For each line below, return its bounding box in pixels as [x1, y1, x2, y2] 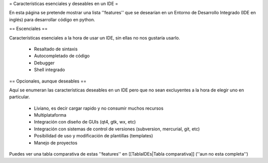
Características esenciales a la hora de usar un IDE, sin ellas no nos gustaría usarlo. [9, 35, 181, 41]
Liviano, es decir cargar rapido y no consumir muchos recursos [34, 105, 164, 111]
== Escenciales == [9, 26, 48, 32]
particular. [9, 94, 30, 100]
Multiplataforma [34, 112, 67, 118]
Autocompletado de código [34, 53, 90, 59]
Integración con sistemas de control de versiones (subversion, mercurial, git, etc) [34, 126, 200, 132]
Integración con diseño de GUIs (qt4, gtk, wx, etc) [34, 119, 136, 125]
